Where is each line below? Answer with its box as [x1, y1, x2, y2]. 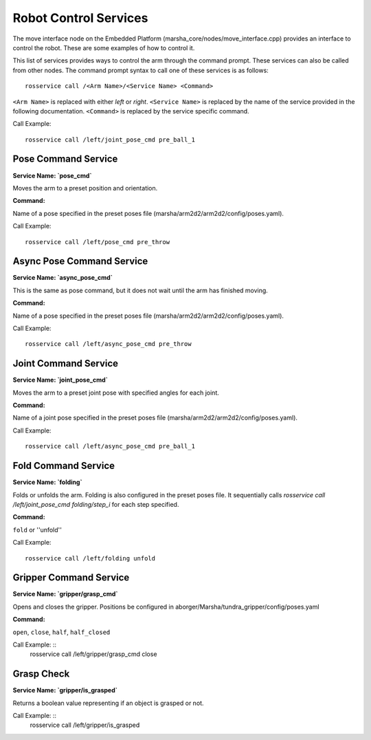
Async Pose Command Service [12, 255, 148, 268]
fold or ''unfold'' [12, 525, 62, 534]
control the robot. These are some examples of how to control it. [12, 43, 195, 52]
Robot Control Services [12, 10, 148, 25]
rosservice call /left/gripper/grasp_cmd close [30, 650, 157, 658]
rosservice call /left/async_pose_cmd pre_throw [25, 340, 192, 348]
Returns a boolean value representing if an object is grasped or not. [12, 699, 204, 707]
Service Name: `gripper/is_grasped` [12, 686, 118, 695]
